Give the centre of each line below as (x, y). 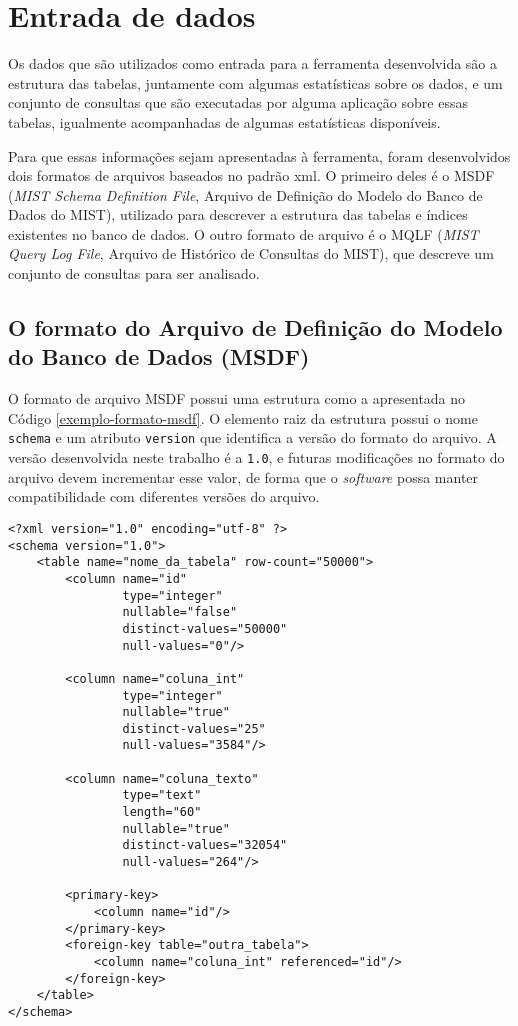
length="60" (162, 812)
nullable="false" (180, 612)
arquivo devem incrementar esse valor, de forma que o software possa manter (243, 476)
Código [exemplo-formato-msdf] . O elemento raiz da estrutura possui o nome (243, 417)
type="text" (162, 795)
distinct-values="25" (194, 728)
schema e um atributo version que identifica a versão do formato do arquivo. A (252, 437)
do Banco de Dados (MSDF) (159, 356)
